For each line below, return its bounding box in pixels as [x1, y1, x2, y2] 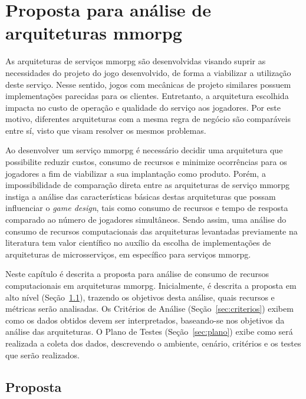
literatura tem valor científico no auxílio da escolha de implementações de [5, 236, 271, 249]
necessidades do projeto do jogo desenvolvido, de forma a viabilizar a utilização [5, 66, 291, 78]
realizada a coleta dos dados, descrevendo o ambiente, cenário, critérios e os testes [5, 337, 301, 349]
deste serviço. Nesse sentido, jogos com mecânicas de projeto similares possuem [5, 78, 291, 90]
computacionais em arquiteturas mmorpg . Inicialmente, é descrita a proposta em [5, 279, 297, 291]
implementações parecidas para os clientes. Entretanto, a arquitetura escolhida [5, 90, 289, 102]
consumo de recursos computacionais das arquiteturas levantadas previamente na [5, 225, 298, 237]
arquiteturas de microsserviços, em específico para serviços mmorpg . [5, 248, 251, 260]
